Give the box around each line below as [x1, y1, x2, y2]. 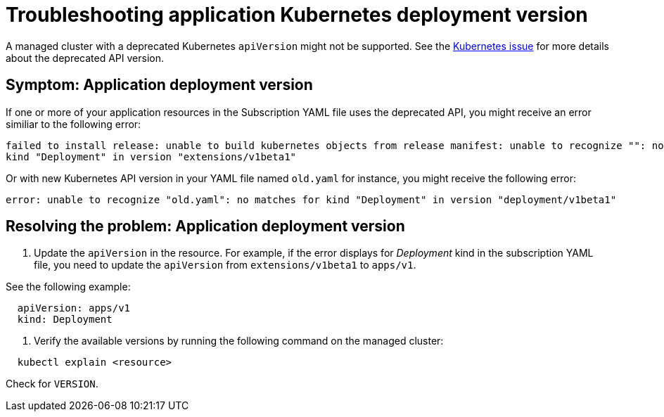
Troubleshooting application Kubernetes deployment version [6, 3, 588, 27]
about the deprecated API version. [6, 51, 165, 64]
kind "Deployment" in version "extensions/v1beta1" [6, 150, 297, 162]
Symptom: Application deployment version [6, 76, 313, 94]
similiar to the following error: [6, 117, 141, 130]
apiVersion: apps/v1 [17, 302, 131, 314]
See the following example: [6, 281, 131, 293]
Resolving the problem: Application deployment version [6, 217, 405, 236]
